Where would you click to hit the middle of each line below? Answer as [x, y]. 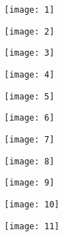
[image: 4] [29, 74]
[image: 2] [29, 31]
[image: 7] [29, 139]
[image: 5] [29, 96]
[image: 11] [32, 226]
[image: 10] [32, 204]
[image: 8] [29, 161]
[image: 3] [29, 53]
